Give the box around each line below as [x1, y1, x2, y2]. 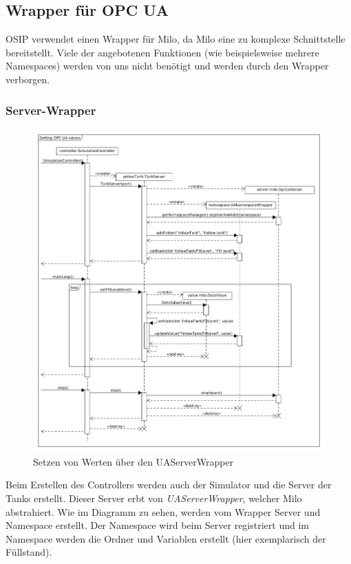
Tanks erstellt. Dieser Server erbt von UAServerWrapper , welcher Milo [6, 490, 302, 505]
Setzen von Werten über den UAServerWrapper [33, 454, 234, 468]
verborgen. [6, 72, 50, 86]
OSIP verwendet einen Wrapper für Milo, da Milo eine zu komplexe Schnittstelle [6, 32, 345, 46]
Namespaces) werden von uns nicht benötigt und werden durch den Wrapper [6, 58, 329, 73]
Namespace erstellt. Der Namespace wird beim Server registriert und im [6, 518, 309, 532]
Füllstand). [6, 545, 52, 559]
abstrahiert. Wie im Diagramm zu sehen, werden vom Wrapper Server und [6, 504, 321, 519]
